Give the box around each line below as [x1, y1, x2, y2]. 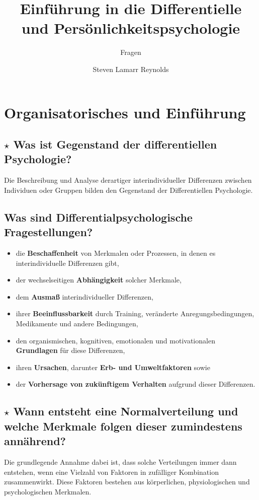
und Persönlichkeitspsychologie [21, 18, 240, 38]
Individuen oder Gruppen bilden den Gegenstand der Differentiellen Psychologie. [4, 184, 253, 195]
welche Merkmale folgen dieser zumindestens [4, 418, 242, 434]
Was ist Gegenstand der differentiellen [13, 136, 217, 152]
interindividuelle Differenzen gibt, [16, 257, 119, 268]
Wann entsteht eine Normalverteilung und [13, 403, 238, 419]
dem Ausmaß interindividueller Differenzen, [16, 291, 153, 302]
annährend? [4, 433, 66, 449]
